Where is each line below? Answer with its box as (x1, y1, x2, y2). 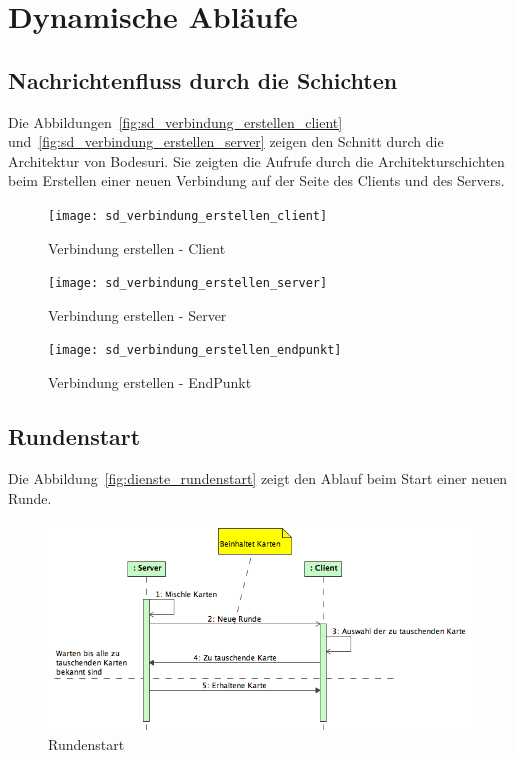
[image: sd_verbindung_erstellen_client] (48, 208, 328, 223)
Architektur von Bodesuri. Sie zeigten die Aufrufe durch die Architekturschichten (8, 150, 505, 171)
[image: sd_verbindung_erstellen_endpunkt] (48, 343, 342, 358)
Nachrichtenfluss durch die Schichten (8, 64, 398, 95)
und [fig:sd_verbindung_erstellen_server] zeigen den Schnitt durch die (8, 131, 444, 152)
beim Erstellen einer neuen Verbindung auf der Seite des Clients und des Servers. (8, 170, 505, 191)
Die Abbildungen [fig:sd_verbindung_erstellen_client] (8, 111, 343, 132)
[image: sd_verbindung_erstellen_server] (48, 276, 328, 291)
